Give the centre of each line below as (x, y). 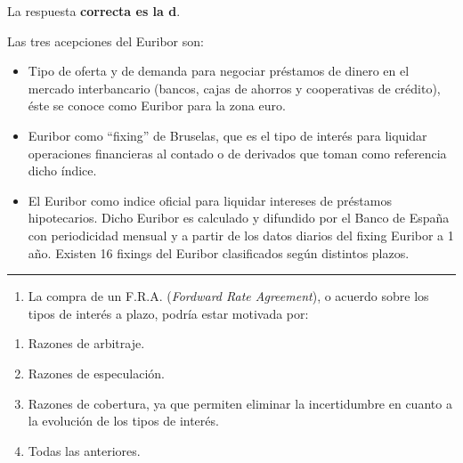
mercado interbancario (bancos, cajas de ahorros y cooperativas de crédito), (234, 88)
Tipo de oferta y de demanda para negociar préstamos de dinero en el (219, 71)
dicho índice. (62, 171)
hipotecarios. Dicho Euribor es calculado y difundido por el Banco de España (239, 218)
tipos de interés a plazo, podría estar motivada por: (168, 313)
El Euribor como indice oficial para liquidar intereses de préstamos (210, 200)
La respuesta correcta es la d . (94, 11)
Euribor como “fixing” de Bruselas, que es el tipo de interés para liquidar (227, 135)
